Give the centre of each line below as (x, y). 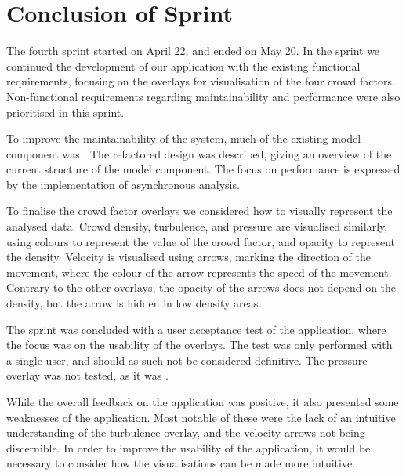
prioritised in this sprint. (65, 112)
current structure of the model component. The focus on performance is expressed (203, 169)
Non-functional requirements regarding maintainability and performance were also (203, 96)
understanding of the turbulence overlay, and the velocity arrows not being (186, 432)
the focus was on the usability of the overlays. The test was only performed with (199, 345)
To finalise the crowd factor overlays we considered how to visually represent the (199, 211)
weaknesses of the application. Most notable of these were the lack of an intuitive (201, 417)
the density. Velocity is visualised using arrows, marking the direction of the (188, 257)
